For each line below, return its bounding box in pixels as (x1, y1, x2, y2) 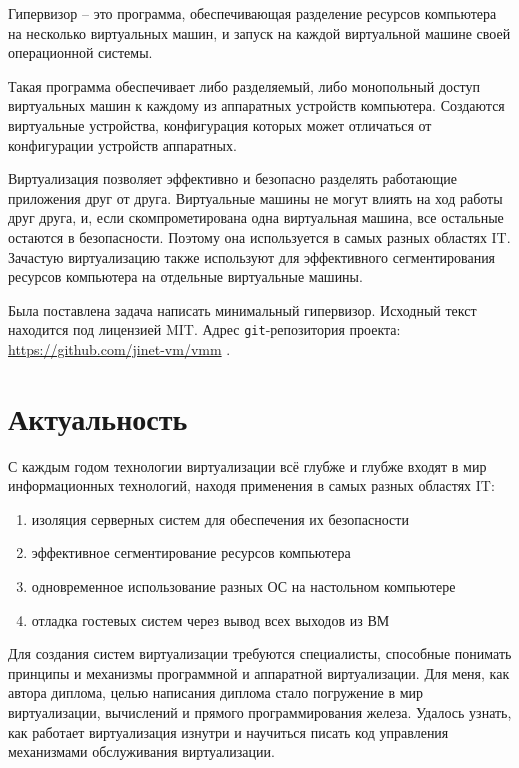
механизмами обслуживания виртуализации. (8, 741, 275, 762)
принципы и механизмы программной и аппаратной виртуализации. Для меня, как (8, 662, 510, 683)
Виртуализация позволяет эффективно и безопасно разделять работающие (8, 168, 458, 189)
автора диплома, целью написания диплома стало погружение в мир (8, 682, 424, 703)
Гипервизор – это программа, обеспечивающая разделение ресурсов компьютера (8, 3, 497, 23)
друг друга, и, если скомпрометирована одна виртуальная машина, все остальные (8, 207, 504, 228)
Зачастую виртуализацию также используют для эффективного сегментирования (8, 246, 496, 267)
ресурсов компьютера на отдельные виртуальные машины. (8, 266, 363, 287)
